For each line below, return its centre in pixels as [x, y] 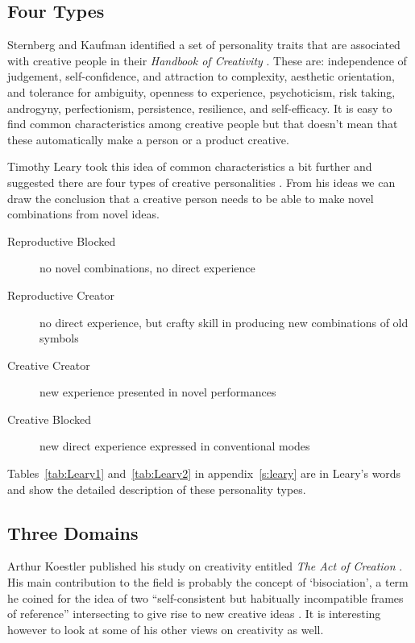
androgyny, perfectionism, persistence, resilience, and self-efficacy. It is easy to [200, 108]
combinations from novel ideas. [83, 214]
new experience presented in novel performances [158, 392]
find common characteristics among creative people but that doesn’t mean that [203, 124]
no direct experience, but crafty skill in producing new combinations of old [224, 322]
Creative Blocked [50, 419]
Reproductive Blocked [62, 241]
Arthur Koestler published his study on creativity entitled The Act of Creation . [205, 566]
